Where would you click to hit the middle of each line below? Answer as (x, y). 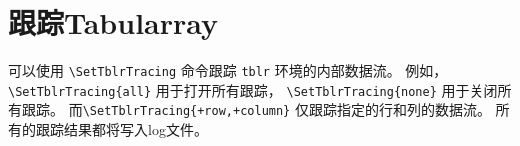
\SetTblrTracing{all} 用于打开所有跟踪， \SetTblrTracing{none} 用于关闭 (253, 89)
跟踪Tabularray (113, 22)
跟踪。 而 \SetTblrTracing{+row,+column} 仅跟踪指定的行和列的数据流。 (256, 109)
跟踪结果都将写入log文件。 (121, 129)
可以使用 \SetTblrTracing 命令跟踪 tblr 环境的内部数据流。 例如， (228, 70)
